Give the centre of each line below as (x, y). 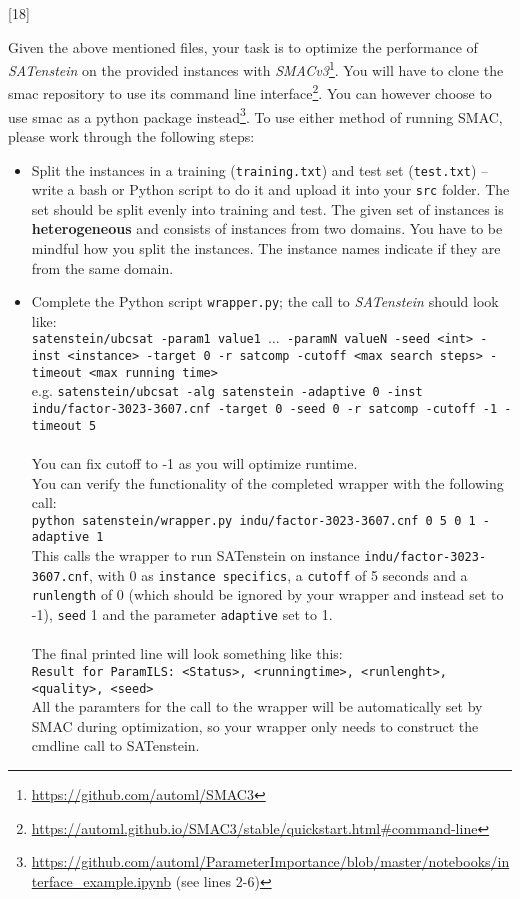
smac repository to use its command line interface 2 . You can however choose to (250, 92)
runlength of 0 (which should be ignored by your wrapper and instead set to (267, 594)
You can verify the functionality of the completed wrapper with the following (267, 482)
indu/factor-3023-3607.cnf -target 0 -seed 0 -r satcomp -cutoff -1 (264, 409)
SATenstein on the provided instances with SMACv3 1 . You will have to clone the (256, 68)
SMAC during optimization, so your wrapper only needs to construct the (255, 725)
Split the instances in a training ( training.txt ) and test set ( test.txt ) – (260, 169)
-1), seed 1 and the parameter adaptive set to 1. (182, 614)
